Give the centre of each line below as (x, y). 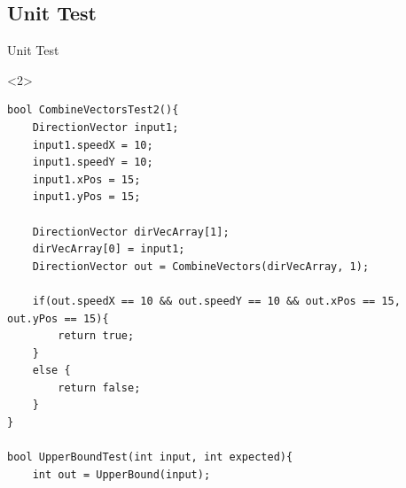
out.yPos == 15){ (58, 318)
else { (51, 371)
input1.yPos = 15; (86, 197)
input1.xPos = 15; (86, 179)
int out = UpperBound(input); (121, 474)
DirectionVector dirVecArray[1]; (131, 232)
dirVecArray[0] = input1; (109, 249)
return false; (99, 387)
